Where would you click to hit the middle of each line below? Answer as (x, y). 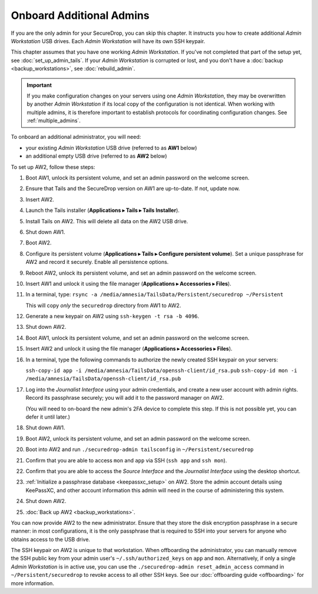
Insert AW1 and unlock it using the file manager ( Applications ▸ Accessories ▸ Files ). (129, 283)
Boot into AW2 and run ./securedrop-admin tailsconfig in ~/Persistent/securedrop (140, 449)
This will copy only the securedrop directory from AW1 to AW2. (103, 305)
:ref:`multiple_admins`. (54, 120)
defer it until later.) (48, 417)
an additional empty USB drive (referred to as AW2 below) (96, 156)
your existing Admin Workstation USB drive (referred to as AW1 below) (111, 148)
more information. (32, 583)
